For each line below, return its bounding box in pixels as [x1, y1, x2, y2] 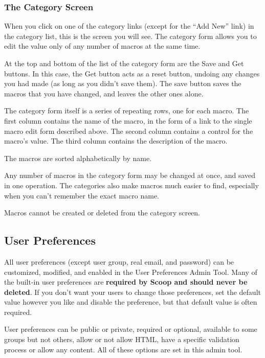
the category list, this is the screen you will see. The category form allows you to [4, 30, 257, 41]
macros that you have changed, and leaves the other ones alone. [4, 88, 204, 98]
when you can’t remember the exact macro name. [4, 190, 160, 201]
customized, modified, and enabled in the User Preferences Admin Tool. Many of [4, 266, 257, 277]
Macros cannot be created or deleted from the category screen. [4, 207, 201, 218]
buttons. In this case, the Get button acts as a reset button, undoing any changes [4, 68, 260, 78]
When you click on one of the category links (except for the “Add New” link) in [4, 21, 254, 31]
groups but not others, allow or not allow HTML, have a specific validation [4, 334, 239, 345]
